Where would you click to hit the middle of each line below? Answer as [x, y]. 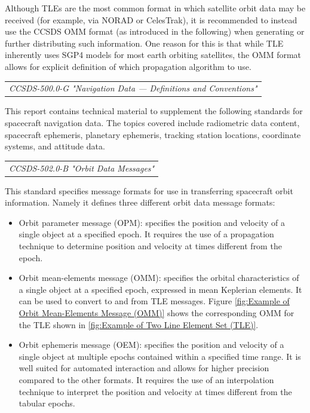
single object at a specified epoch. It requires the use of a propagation [146, 234]
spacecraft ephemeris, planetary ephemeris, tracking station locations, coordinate [153, 134]
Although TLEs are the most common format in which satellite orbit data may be [155, 8]
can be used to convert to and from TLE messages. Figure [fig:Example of [154, 301]
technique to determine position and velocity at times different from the [150, 246]
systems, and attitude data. [55, 146]
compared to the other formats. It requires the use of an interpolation [146, 379]
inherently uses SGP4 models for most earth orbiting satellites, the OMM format [153, 55]
